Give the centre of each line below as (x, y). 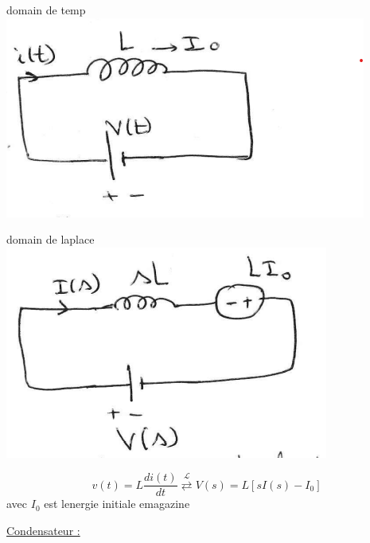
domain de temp (46, 10)
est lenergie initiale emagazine (117, 504)
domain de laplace (51, 239)
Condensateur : (43, 531)
